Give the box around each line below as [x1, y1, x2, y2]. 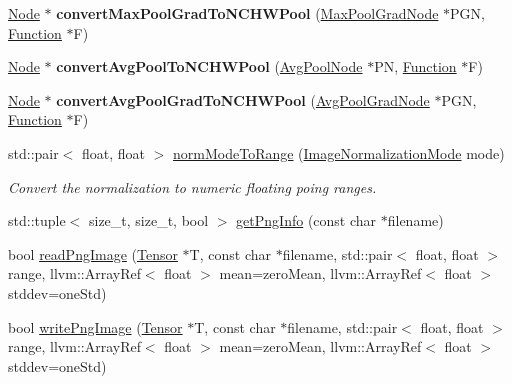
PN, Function [374, 56, 457, 77]
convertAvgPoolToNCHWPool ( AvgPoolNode [56, 56, 363, 77]
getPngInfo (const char [236, 210, 377, 231]
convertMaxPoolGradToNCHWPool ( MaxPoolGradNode [56, 3, 439, 23]
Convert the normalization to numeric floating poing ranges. [8, 176, 377, 197]
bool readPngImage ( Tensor [8, 243, 178, 264]
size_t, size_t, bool [88, 210, 209, 231]
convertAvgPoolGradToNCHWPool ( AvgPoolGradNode [56, 89, 430, 110]
